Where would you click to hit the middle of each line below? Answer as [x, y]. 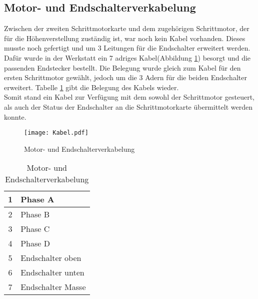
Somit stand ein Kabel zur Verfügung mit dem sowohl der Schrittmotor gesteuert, [129, 97]
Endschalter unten [52, 272]
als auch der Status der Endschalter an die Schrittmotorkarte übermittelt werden [128, 106]
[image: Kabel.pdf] [56, 133]
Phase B [35, 214]
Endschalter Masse [53, 287]
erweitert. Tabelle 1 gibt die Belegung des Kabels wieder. [91, 87]
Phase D [35, 243]
